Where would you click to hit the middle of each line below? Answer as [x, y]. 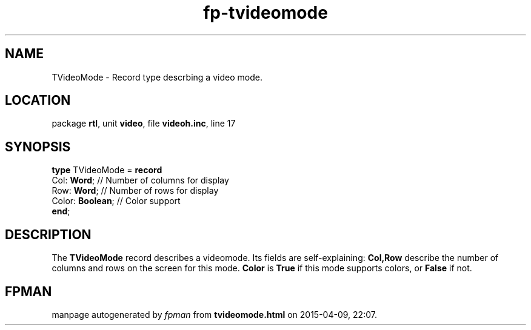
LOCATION [38, 101]
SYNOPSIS [38, 147]
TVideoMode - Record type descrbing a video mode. [157, 77]
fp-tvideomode [265, 13]
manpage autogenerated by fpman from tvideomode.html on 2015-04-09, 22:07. [214, 314]
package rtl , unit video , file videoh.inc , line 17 [144, 124]
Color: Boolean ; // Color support [116, 201]
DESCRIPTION [48, 234]
